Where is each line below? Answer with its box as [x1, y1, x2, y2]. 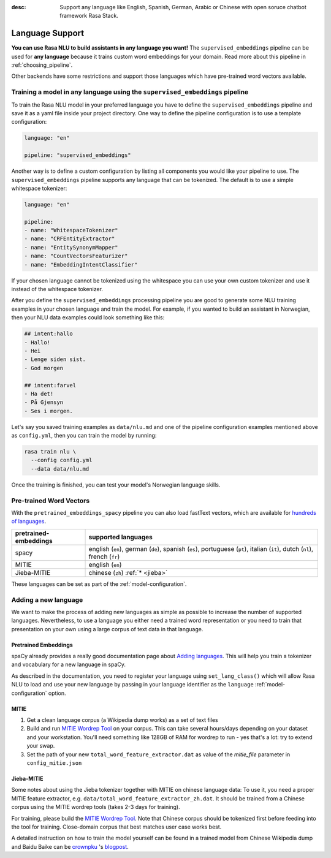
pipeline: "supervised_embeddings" [24, 152, 131, 159]
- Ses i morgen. [24, 408, 74, 414]
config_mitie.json [26, 759, 82, 766]
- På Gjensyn [24, 399, 64, 406]
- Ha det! [24, 390, 54, 397]
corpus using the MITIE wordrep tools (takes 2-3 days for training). [11, 803, 180, 811]
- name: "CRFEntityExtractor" [24, 235, 115, 242]
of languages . [11, 518, 46, 525]
